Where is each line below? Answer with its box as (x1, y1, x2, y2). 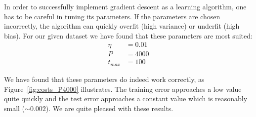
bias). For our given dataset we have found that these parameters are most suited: (4, 30, 253, 40)
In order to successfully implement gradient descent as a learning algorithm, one (4, 1, 247, 11)
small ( (4, 103, 25, 113)
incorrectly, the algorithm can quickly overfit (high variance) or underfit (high (4, 21, 240, 31)
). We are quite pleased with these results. (45, 103, 173, 113)
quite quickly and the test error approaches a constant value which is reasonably (4, 93, 248, 104)
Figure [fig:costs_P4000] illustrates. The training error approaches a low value (4, 83, 242, 94)
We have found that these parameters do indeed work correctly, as (4, 74, 205, 84)
